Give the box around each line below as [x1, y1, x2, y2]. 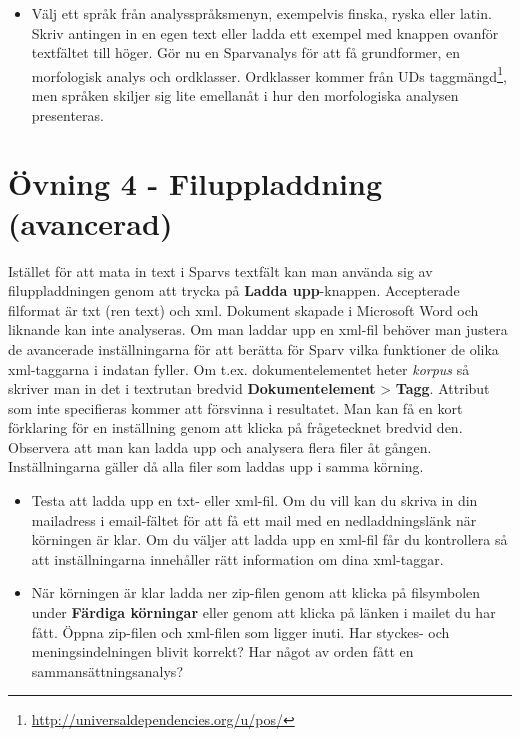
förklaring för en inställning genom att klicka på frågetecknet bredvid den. [8, 417, 463, 438]
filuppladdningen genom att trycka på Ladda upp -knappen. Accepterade [8, 280, 460, 301]
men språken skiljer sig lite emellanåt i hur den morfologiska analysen [31, 85, 459, 106]
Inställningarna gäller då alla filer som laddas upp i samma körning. [8, 456, 424, 477]
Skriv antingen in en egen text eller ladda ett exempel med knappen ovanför [31, 22, 499, 43]
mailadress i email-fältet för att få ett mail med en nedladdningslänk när [31, 509, 477, 530]
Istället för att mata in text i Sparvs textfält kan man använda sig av [8, 260, 433, 281]
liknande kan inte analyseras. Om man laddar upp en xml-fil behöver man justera [8, 319, 508, 340]
